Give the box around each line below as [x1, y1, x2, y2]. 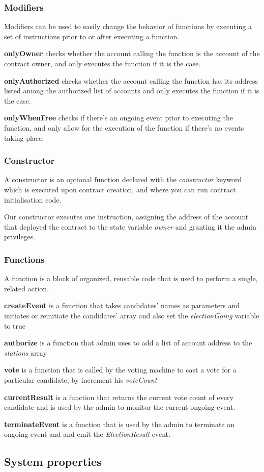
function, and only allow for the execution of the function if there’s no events [4, 122, 244, 133]
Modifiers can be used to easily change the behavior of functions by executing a [4, 21, 252, 32]
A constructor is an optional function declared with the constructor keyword [4, 174, 242, 185]
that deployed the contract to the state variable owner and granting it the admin [4, 221, 256, 232]
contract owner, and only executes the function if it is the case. [4, 58, 201, 68]
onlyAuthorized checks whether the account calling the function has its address [4, 75, 258, 86]
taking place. [4, 132, 44, 143]
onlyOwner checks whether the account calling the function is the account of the [4, 48, 260, 59]
